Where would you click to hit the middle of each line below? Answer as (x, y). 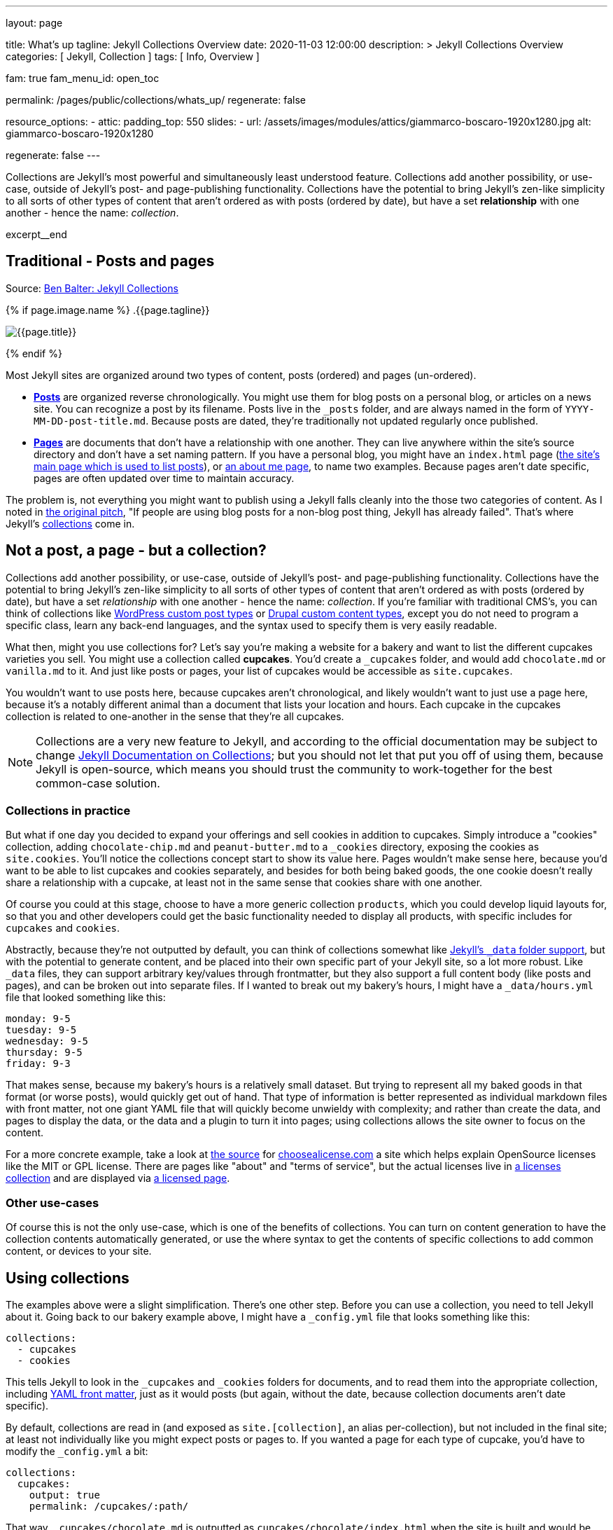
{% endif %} (34, 353)
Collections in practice (68, 811)
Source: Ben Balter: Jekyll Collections (92, 288)
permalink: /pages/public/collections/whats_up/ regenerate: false (156, 100)
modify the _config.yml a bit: (77, 1452)
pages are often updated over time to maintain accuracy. (164, 478)
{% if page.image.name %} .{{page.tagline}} (108, 310)
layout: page (34, 23)
